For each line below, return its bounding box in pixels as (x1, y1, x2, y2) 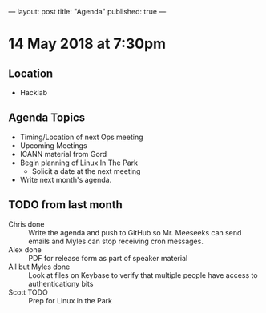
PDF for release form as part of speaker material (28, 253, 188, 263)
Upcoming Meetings (19, 140, 87, 150)
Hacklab (19, 88, 48, 97)
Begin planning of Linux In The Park (19, 158, 139, 167)
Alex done (8, 244, 42, 255)
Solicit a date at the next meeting (31, 166, 141, 175)
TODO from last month (8, 198, 123, 211)
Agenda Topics (8, 111, 86, 125)
